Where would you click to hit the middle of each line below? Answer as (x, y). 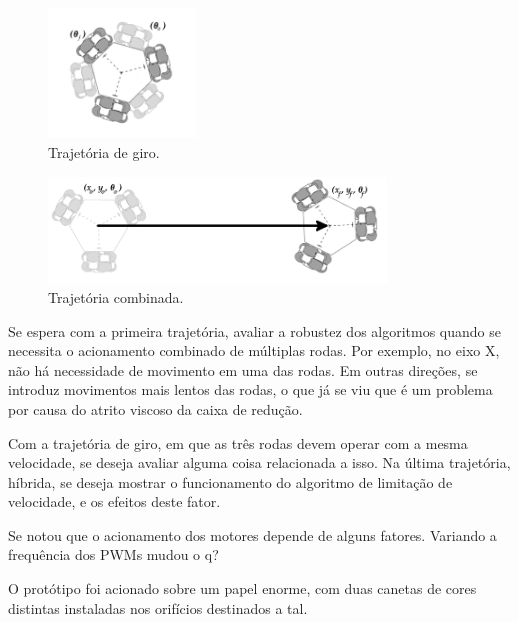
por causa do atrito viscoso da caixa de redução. (155, 408)
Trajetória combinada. (116, 296)
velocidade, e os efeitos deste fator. (114, 501)
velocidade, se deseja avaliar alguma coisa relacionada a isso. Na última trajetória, (259, 462)
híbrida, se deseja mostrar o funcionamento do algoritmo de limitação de (230, 481)
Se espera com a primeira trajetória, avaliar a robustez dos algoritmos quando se (255, 330)
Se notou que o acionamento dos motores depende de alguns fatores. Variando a (252, 534)
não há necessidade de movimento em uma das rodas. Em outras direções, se (243, 369)
